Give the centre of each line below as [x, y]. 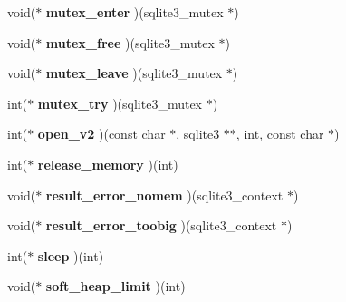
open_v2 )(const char [101, 134]
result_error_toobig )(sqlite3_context [161, 225]
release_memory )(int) [108, 164]
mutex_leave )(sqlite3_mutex [134, 73]
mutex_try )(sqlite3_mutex [120, 103]
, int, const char [280, 134]
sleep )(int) [71, 255]
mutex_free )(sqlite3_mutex [130, 42]
